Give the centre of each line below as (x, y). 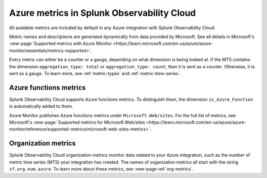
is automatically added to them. (41, 106)
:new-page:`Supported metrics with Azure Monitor (61, 44)
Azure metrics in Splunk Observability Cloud (103, 13)
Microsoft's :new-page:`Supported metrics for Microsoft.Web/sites (77, 122)
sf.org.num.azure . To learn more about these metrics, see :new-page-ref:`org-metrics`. (101, 169)
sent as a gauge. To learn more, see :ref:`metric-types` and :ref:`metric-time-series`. (95, 73)
